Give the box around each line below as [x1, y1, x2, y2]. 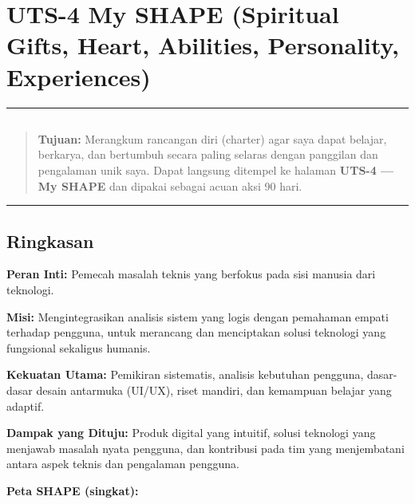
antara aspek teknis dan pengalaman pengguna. [6, 455, 239, 472]
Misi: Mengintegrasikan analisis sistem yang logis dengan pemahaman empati [6, 308, 389, 325]
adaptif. [6, 397, 45, 414]
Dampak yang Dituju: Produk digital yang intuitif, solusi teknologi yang [6, 424, 376, 441]
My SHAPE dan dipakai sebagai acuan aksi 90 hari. [38, 177, 302, 194]
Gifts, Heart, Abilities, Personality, [6, 29, 399, 61]
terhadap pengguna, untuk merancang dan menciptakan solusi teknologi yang [6, 324, 386, 341]
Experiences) [6, 60, 151, 93]
